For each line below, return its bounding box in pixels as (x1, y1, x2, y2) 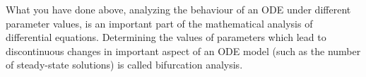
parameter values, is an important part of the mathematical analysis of (6, 16, 313, 30)
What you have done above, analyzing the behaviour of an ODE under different (6, 2, 351, 16)
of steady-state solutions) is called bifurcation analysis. (6, 57, 243, 72)
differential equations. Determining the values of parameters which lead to (6, 30, 326, 45)
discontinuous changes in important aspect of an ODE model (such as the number (6, 43, 361, 58)
